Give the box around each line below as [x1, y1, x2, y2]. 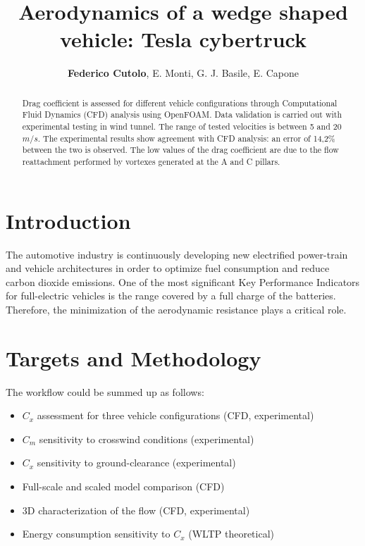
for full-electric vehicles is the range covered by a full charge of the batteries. [6, 288, 336, 303]
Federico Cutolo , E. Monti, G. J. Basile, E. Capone [68, 66, 299, 80]
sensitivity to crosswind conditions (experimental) [39, 431, 254, 446]
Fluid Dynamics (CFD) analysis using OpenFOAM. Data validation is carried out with [22, 108, 342, 120]
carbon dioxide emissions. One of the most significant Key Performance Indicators [6, 274, 360, 289]
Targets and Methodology [6, 343, 261, 372]
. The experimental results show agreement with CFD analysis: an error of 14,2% [37, 132, 335, 144]
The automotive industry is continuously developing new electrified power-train [6, 247, 348, 261]
